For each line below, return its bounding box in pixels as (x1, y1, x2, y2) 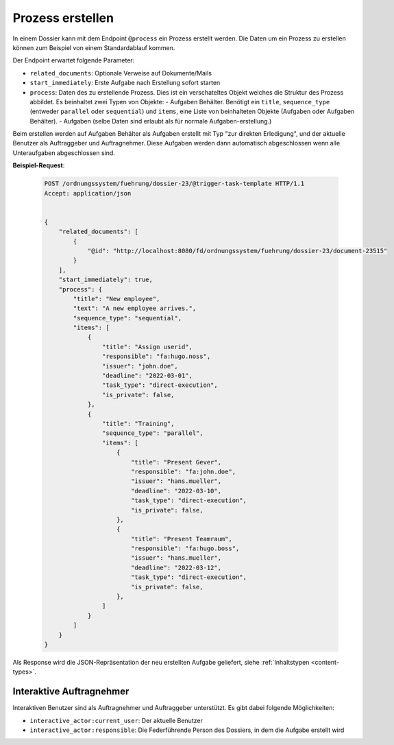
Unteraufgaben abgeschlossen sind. (12, 148, 116, 157)
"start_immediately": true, (58, 276, 153, 284)
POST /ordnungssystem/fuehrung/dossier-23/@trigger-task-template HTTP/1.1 (44, 180, 305, 188)
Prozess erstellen (12, 10, 114, 25)
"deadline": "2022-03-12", (130, 563, 222, 571)
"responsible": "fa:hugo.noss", (101, 353, 211, 360)
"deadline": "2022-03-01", (101, 372, 193, 380)
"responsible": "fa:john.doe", (130, 467, 236, 475)
